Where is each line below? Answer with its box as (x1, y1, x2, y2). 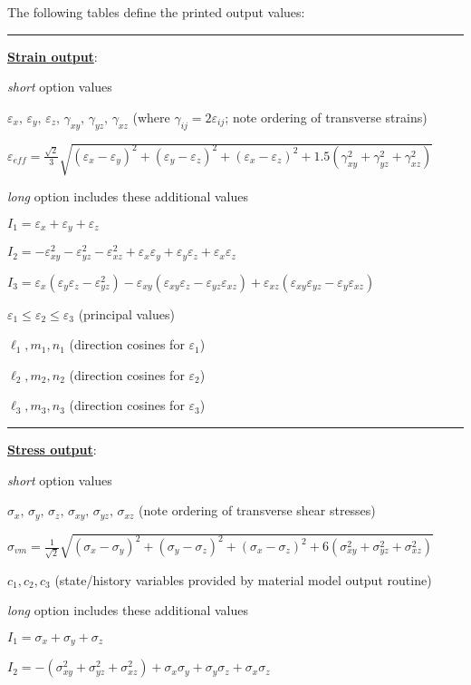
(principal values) (78, 304, 175, 323)
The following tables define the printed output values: (7, 3, 305, 21)
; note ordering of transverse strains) (225, 107, 428, 126)
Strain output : (7, 46, 98, 65)
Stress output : (7, 440, 97, 459)
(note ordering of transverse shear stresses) (139, 501, 376, 520)
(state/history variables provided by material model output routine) (54, 570, 432, 589)
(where (132, 107, 170, 126)
